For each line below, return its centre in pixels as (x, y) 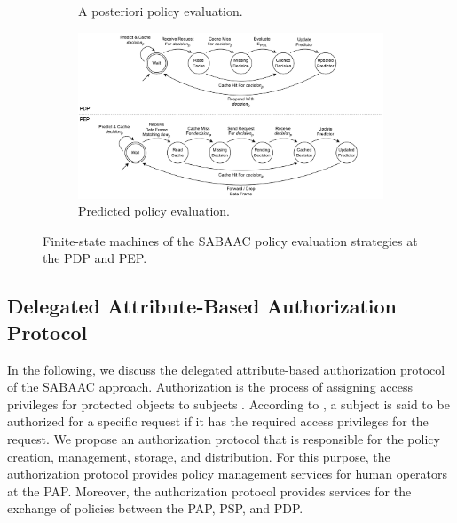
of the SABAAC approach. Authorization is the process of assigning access (210, 387)
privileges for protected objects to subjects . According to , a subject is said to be (228, 404)
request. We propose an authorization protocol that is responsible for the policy (224, 439)
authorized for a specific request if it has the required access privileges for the (218, 421)
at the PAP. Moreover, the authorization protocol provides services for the (209, 491)
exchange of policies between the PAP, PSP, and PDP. (155, 508)
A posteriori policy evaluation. (161, 11)
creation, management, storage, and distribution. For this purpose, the (199, 456)
